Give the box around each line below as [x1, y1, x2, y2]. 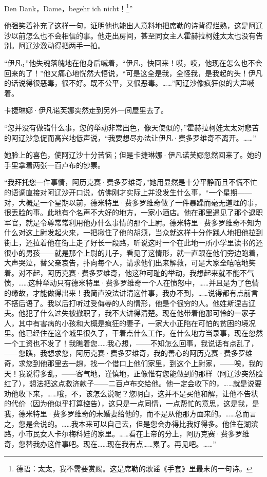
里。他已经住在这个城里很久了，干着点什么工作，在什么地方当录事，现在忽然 [4, 328, 263, 338]
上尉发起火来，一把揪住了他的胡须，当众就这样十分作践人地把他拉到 [32, 227, 263, 238]
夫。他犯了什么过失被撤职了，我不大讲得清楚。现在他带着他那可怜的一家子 [4, 308, 256, 318]
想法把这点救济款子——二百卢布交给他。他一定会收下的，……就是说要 [29, 378, 262, 389]
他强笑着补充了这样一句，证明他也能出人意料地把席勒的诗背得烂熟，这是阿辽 [4, 20, 263, 31]
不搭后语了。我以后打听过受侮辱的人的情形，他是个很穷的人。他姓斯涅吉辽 [4, 297, 256, 308]
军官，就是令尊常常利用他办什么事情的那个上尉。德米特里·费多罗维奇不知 [4, 217, 254, 227]
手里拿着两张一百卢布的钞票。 [4, 159, 105, 170]
